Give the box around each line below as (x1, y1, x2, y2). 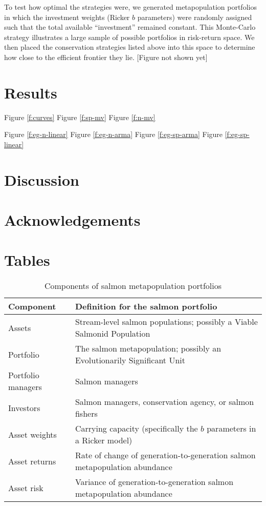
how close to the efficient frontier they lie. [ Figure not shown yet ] (4, 51, 208, 62)
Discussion (4, 169, 79, 190)
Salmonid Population (75, 327, 150, 340)
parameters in (207, 422, 256, 435)
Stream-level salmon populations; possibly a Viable (75, 316, 258, 328)
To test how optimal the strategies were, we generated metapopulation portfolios (4, 2, 257, 12)
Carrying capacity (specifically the (75, 422, 198, 435)
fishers (75, 407, 98, 420)
